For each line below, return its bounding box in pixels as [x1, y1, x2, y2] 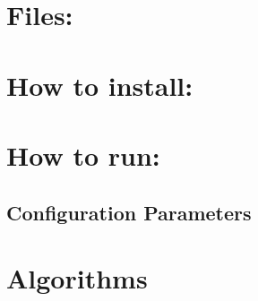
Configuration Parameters [6, 198, 252, 226]
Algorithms [6, 260, 148, 297]
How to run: [6, 136, 160, 173]
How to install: [6, 66, 193, 103]
